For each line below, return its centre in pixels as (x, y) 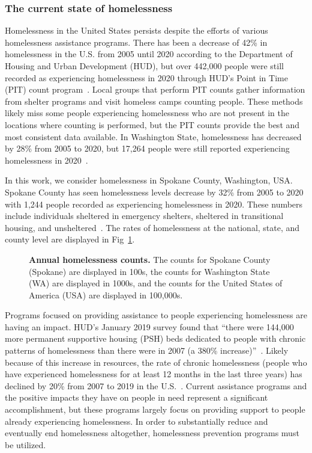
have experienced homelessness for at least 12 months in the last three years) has (154, 374)
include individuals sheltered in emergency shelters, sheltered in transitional (144, 216)
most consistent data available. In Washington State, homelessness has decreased (153, 136)
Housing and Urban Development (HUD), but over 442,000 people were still (144, 66)
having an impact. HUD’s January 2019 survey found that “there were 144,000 (149, 326)
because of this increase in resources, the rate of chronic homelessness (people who (156, 362)
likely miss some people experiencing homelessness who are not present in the (147, 113)
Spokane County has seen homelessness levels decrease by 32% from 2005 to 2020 (154, 192)
